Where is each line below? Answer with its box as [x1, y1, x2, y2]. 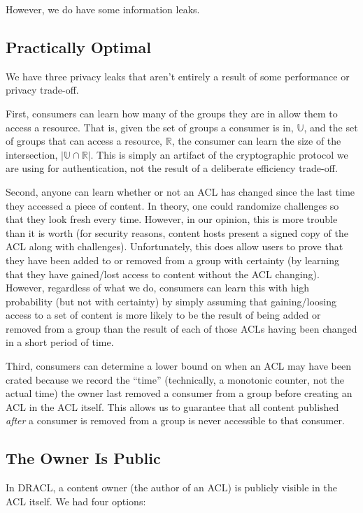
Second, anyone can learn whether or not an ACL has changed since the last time [6, 184, 355, 198]
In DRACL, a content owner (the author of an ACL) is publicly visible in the [6, 480, 337, 495]
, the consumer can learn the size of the [171, 133, 341, 148]
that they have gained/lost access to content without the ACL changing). [6, 266, 320, 281]
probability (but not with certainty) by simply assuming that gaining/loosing [6, 294, 336, 308]
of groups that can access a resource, [6, 133, 162, 148]
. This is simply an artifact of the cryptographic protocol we [90, 147, 348, 161]
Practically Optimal [6, 36, 151, 57]
